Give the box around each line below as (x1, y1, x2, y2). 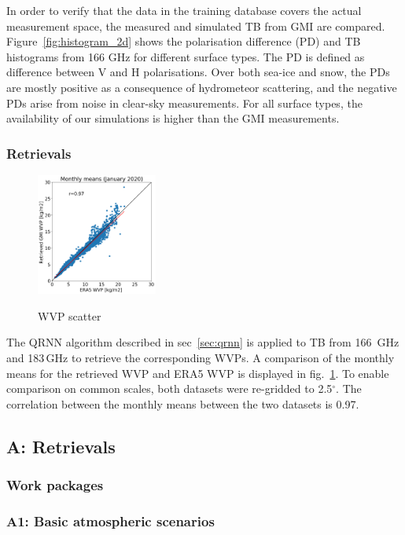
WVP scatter (38, 307, 101, 324)
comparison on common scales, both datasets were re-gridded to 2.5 (6, 380, 333, 397)
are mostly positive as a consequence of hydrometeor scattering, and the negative (6, 79, 397, 95)
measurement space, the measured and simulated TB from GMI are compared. (6, 17, 385, 34)
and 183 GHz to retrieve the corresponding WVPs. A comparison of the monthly (6, 349, 395, 365)
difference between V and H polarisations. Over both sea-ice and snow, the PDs (6, 64, 390, 80)
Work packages (6, 475, 104, 494)
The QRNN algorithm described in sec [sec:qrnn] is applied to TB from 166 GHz (6, 334, 399, 350)
